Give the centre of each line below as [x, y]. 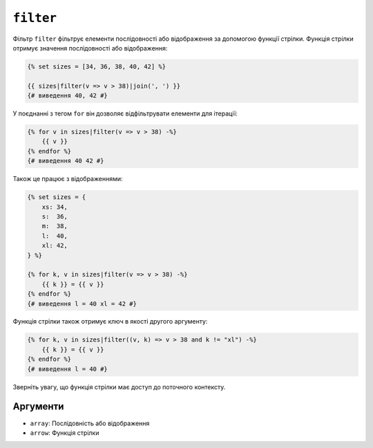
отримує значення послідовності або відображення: [90, 48]
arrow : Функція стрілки [65, 433]
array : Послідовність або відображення [90, 423]
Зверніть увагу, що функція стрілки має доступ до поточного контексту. [119, 386]
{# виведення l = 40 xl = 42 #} [82, 304]
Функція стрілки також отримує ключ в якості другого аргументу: [110, 321]
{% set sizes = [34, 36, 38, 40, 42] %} [96, 66]
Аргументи [38, 407]
